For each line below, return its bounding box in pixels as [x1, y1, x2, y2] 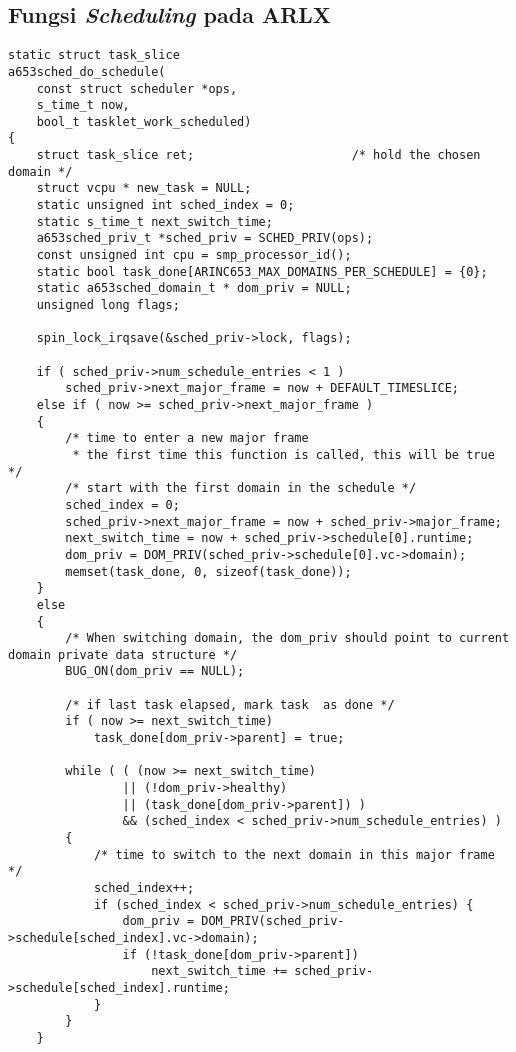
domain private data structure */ [8, 647, 238, 662]
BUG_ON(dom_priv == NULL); [65, 664, 245, 679]
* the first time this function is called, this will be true [72, 447, 495, 462]
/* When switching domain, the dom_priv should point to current [65, 631, 510, 646]
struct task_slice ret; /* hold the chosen [36, 148, 481, 163]
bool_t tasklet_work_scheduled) [36, 114, 252, 129]
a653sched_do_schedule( [8, 64, 166, 79]
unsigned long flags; [36, 298, 180, 313]
